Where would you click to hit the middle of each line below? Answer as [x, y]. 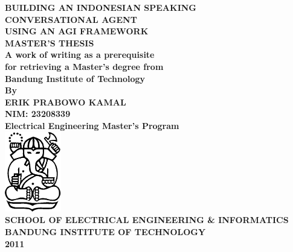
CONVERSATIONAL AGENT [71, 19]
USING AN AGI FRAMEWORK [77, 31]
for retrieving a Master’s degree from [84, 66]
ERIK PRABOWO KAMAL [66, 102]
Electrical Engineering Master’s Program [92, 125]
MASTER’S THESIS [50, 43]
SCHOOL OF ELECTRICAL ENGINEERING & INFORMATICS [147, 220]
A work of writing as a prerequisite [80, 55]
